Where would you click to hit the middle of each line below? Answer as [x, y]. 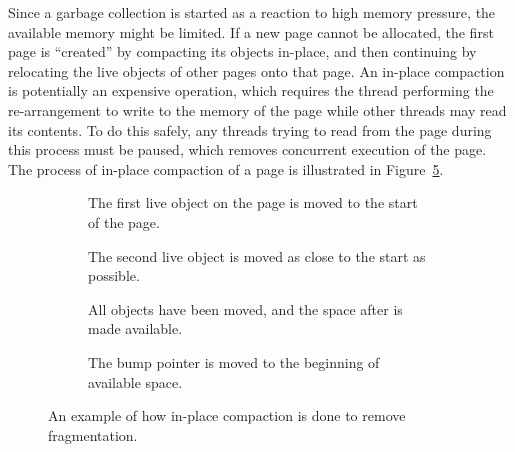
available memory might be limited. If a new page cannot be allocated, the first [251, 31]
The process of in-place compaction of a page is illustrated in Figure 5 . [226, 168]
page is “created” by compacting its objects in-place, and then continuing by [242, 51]
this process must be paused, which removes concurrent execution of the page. [247, 149]
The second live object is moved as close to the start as [257, 255]
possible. [114, 275]
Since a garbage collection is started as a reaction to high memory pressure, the [252, 12]
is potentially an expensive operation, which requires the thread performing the [251, 90]
